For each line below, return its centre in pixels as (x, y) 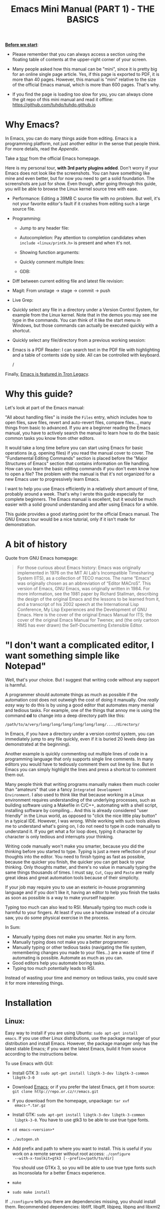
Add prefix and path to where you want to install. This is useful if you (82, 1148)
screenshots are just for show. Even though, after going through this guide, (81, 184)
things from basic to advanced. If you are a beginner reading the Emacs (78, 428)
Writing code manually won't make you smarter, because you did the (75, 846)
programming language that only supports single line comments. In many (79, 759)
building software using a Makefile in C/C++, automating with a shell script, (81, 805)
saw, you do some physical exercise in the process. (57, 918)
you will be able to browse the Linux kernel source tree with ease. (72, 189)
